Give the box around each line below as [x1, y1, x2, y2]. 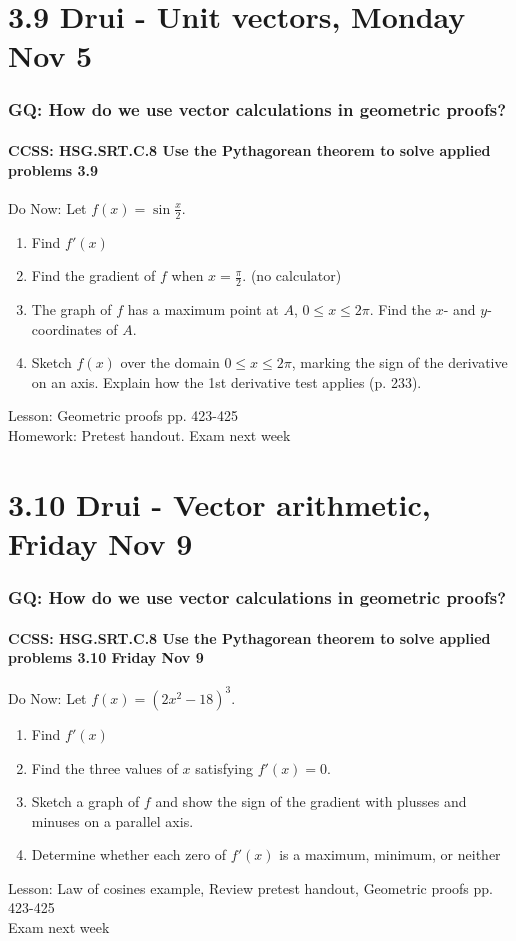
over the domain [120, 352, 220, 373]
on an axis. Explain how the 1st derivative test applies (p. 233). [31, 371, 422, 392]
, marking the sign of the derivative [291, 352, 508, 373]
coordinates [31, 318, 102, 339]
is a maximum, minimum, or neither [279, 844, 501, 865]
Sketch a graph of [31, 791, 140, 812]
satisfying [195, 757, 254, 778]
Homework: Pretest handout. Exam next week [8, 425, 291, 446]
